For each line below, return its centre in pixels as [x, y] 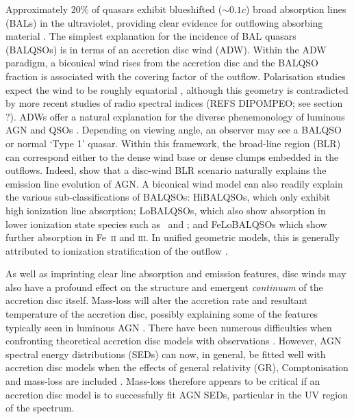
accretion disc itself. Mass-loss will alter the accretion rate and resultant [157, 300]
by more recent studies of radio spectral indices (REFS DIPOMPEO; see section [174, 103]
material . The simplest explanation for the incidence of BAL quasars [151, 36]
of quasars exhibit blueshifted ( [157, 9]
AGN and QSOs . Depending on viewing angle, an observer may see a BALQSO [174, 130]
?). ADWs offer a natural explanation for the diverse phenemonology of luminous [175, 116]
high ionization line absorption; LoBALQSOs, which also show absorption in [166, 210]
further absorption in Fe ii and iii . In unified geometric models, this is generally [173, 237]
